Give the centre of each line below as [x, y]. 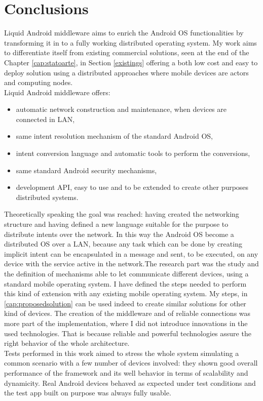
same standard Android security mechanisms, [86, 170]
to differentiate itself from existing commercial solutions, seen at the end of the [127, 52]
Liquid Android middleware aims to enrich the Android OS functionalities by [124, 33]
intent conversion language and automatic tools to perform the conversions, [133, 153]
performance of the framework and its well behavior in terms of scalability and [126, 372]
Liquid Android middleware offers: [57, 92]
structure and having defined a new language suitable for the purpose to [116, 224]
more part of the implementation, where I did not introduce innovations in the [126, 323]
